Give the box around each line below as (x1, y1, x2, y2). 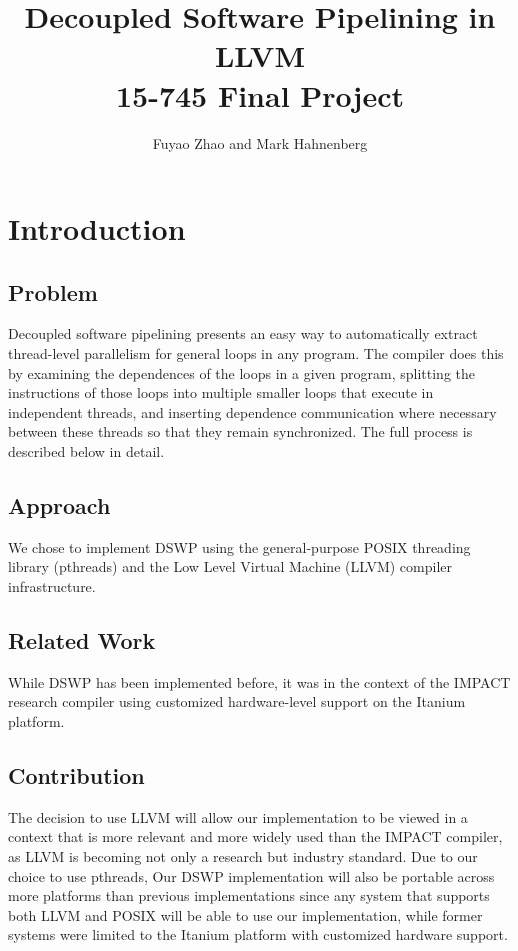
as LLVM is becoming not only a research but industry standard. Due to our (8, 846, 478, 866)
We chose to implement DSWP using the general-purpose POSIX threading (8, 536, 471, 557)
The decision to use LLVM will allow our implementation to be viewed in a (8, 806, 468, 827)
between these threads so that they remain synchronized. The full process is (8, 421, 473, 442)
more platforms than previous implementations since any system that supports (8, 885, 490, 906)
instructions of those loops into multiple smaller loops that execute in (8, 382, 434, 403)
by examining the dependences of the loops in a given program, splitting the (8, 362, 475, 383)
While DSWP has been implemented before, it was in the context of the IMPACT (8, 671, 511, 692)
